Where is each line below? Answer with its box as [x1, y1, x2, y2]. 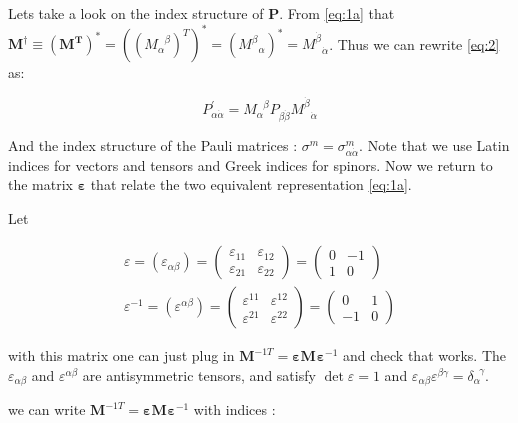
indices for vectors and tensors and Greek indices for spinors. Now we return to [8, 154, 493, 175]
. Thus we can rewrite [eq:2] [329, 33, 500, 54]
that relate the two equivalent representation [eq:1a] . [90, 174, 412, 195]
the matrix [8, 174, 73, 195]
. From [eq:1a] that [279, 3, 395, 23]
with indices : [193, 399, 276, 420]
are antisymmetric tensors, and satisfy [82, 364, 316, 385]
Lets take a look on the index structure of [8, 3, 264, 23]
